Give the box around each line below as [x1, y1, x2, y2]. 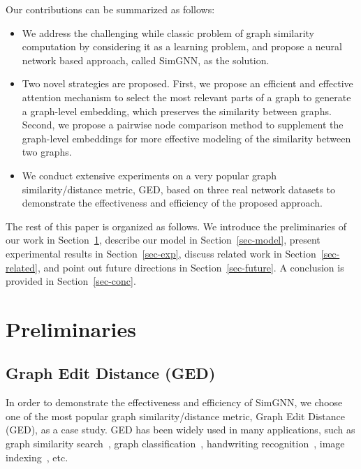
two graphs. [22, 144, 72, 159]
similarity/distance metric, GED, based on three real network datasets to [22, 181, 336, 196]
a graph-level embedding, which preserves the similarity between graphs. [22, 103, 332, 118]
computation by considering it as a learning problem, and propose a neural [22, 39, 342, 54]
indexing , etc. [6, 449, 68, 464]
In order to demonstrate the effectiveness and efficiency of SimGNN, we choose [6, 395, 343, 410]
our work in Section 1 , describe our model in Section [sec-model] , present [6, 232, 321, 247]
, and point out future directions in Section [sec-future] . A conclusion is [37, 260, 344, 274]
